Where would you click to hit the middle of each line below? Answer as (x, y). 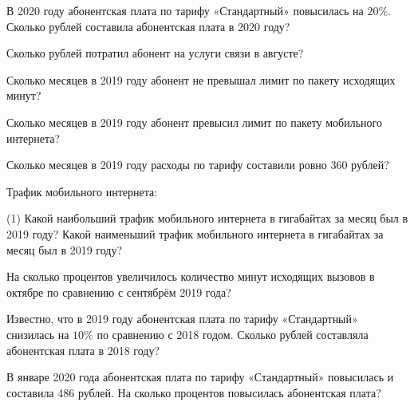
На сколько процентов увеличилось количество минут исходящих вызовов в (191, 276)
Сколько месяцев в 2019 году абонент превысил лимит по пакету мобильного (194, 122)
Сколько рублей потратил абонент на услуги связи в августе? (155, 53)
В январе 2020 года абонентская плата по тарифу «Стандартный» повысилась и (200, 377)
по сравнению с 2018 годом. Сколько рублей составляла (233, 334)
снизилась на (38, 334)
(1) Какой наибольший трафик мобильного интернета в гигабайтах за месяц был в (207, 218)
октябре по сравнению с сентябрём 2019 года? (119, 292)
